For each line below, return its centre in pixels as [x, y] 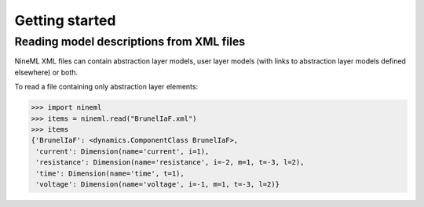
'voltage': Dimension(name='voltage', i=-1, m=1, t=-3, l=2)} [158, 184]
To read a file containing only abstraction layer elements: [106, 87]
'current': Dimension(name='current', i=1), [122, 151]
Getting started [65, 20]
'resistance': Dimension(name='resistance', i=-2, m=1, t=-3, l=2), [170, 162]
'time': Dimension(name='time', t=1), [110, 173]
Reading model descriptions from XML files [130, 42]
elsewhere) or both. [46, 72]
